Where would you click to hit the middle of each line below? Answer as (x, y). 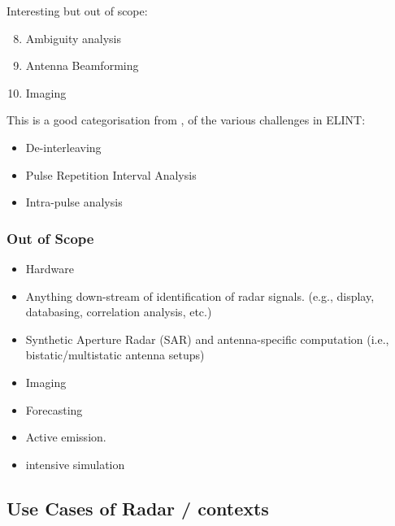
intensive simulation (75, 464)
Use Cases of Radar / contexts (138, 508)
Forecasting (54, 409)
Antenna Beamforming (82, 65)
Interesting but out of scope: (77, 11)
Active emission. (66, 437)
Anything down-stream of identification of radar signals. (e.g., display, (200, 296)
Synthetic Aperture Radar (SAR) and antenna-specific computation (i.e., (207, 339)
